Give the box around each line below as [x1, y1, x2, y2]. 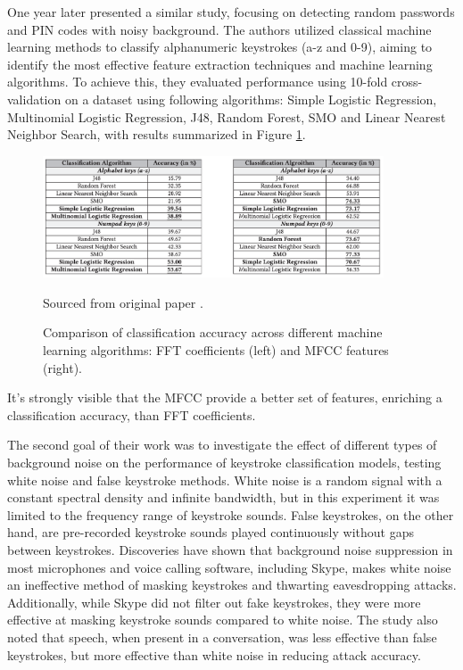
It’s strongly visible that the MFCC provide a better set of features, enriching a [7, 388, 442, 407]
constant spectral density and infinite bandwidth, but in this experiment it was [7, 488, 440, 507]
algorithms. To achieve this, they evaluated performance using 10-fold [7, 72, 388, 91]
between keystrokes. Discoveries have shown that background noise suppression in [7, 540, 453, 558]
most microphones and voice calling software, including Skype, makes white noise [7, 558, 451, 576]
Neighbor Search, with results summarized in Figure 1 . [7, 125, 306, 144]
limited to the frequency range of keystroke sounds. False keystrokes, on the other [7, 505, 454, 524]
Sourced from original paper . [43, 293, 203, 311]
